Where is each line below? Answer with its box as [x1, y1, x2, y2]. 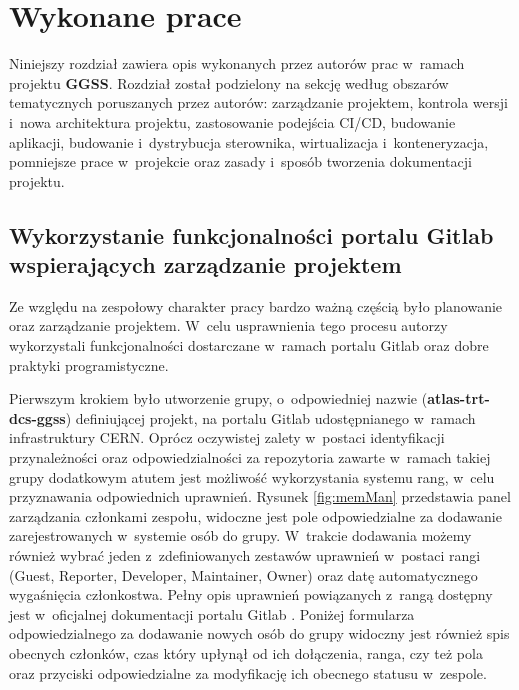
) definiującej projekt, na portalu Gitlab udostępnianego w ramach [65, 407, 476, 428]
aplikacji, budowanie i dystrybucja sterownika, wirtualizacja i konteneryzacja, [9, 131, 489, 152]
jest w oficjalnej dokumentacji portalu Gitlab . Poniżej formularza [9, 603, 415, 624]
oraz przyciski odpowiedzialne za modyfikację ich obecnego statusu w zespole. [9, 662, 487, 683]
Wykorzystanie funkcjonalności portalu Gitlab [9, 219, 494, 250]
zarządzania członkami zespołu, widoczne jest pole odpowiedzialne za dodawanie [9, 505, 502, 526]
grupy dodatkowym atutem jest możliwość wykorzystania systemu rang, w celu [9, 466, 495, 487]
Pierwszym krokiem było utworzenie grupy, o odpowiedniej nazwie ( [9, 388, 428, 409]
